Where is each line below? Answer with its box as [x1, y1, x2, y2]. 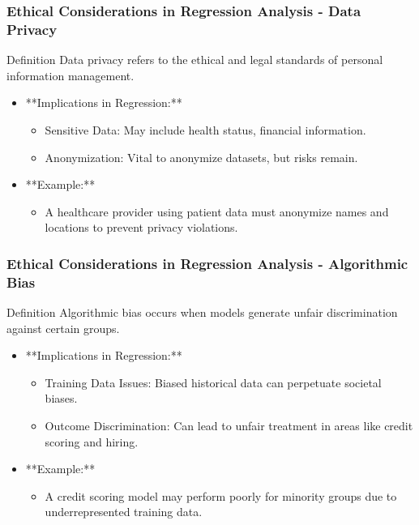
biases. [45, 390, 78, 407]
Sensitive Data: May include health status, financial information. [45, 121, 366, 138]
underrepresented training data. [45, 503, 203, 520]
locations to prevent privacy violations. [45, 219, 238, 236]
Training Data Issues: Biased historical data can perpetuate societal [45, 373, 382, 391]
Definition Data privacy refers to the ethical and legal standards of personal [6, 51, 383, 68]
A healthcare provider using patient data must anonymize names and [45, 203, 389, 220]
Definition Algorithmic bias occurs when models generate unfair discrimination [6, 304, 398, 321]
